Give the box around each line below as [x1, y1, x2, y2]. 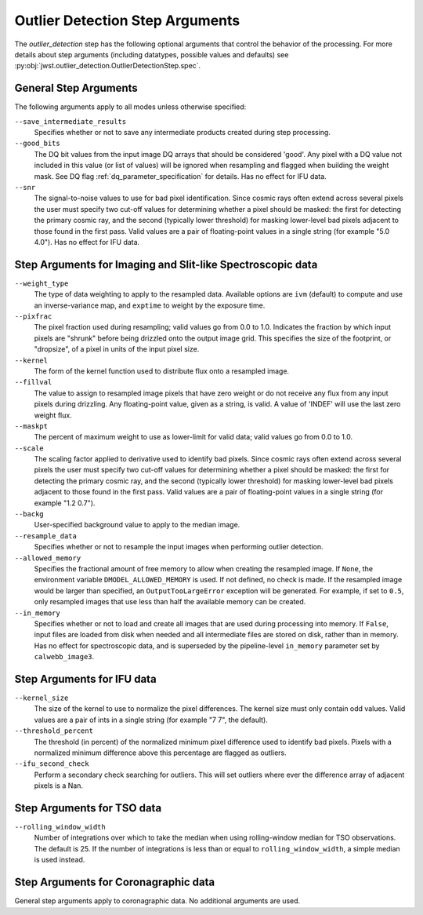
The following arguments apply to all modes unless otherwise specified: [14, 102, 247, 111]
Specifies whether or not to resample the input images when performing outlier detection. [34, 542, 324, 552]
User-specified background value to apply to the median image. [34, 520, 240, 530]
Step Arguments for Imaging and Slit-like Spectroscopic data [14, 257, 318, 271]
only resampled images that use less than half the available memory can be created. [34, 597, 306, 607]
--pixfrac [14, 312, 52, 321]
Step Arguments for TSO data [14, 801, 162, 815]
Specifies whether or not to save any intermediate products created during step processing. [34, 128, 331, 137]
